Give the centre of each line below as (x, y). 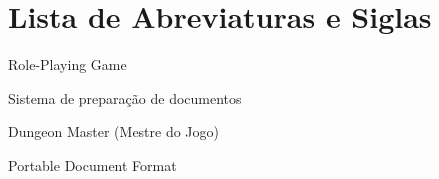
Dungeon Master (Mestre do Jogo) (114, 131)
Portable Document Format (92, 164)
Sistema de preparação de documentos (125, 97)
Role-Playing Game (67, 64)
